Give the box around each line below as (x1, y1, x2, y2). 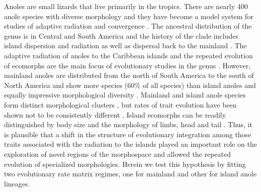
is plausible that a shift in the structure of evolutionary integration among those (4, 129, 251, 139)
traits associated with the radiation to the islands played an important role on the (4, 139, 257, 149)
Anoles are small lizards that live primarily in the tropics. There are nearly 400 (4, 1, 248, 11)
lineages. (4, 178, 30, 188)
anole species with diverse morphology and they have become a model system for (4, 11, 253, 21)
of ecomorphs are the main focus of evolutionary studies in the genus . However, (4, 60, 251, 70)
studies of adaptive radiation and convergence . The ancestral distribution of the (4, 21, 252, 31)
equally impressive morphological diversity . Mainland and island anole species (4, 89, 246, 100)
